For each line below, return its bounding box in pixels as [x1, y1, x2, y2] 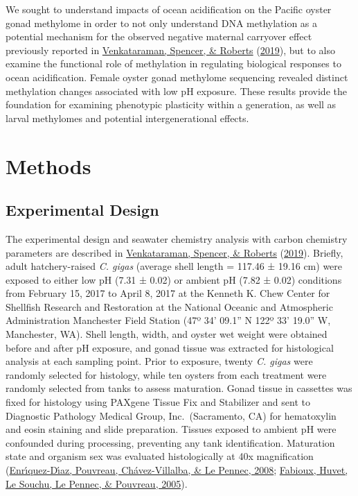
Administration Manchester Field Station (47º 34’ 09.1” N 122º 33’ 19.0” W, [6, 313, 331, 327]
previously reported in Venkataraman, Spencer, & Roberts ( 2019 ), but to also [6, 42, 335, 57]
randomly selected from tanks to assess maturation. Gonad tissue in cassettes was [6, 381, 352, 395]
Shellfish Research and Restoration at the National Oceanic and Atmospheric [6, 299, 333, 314]
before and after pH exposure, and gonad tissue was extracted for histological [6, 340, 334, 354]
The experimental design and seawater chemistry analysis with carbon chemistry [6, 231, 348, 246]
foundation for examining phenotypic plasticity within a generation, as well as [6, 97, 337, 112]
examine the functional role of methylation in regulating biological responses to [6, 56, 341, 71]
